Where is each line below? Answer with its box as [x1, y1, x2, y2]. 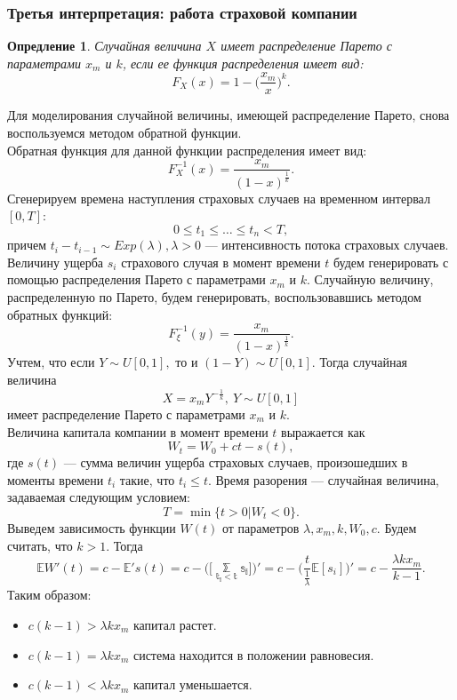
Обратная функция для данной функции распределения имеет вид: [7, 140, 367, 159]
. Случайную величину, [307, 270, 434, 289]
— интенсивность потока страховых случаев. [204, 235, 449, 254]
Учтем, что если [7, 353, 95, 371]
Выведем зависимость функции [7, 518, 176, 537]
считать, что [7, 536, 73, 554]
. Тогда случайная [311, 353, 408, 371]
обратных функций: [7, 305, 113, 323]
